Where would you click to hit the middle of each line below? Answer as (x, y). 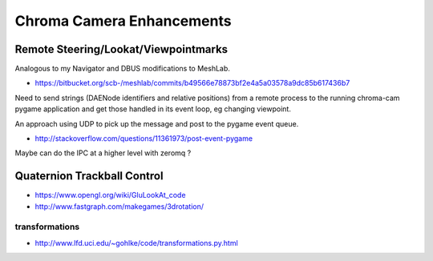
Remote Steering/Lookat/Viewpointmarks (121, 49)
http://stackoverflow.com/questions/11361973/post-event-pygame (144, 139)
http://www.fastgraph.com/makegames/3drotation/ (119, 206)
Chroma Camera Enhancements (123, 21)
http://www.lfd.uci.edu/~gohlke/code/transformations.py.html (136, 243)
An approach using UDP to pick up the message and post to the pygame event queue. (157, 123)
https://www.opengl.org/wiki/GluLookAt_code (110, 195)
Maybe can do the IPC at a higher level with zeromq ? (103, 153)
